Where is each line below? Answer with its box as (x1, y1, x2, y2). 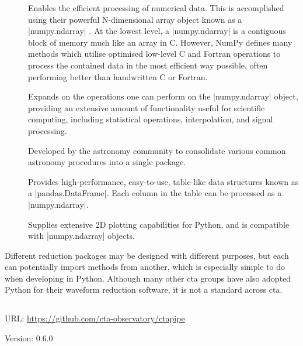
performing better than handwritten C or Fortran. (28, 70, 208, 83)
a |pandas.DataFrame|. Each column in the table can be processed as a (28, 187, 282, 199)
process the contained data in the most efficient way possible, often (28, 59, 268, 71)
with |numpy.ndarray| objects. (28, 229, 135, 242)
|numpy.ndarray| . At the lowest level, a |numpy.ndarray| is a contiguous (28, 25, 286, 37)
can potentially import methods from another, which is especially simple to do (5, 261, 285, 273)
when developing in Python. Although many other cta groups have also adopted (5, 272, 291, 284)
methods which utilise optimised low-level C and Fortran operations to (28, 47, 281, 60)
